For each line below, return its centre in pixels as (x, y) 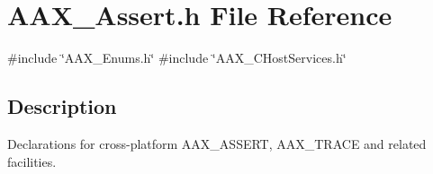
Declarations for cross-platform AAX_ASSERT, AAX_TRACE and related (217, 143)
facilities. (32, 161)
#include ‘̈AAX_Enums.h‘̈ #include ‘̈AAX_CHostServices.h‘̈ (177, 58)
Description (62, 106)
